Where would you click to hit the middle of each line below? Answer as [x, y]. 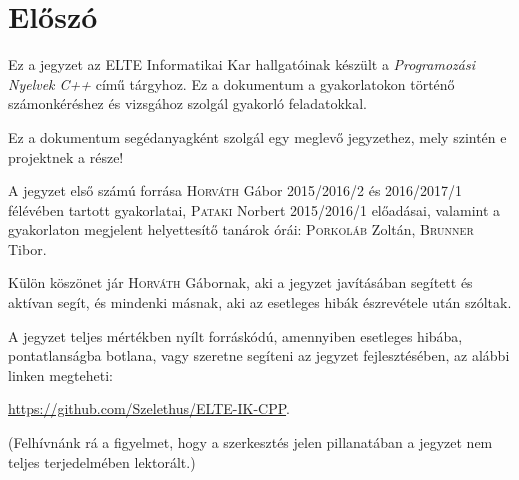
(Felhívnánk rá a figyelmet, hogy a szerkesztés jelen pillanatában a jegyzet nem [250, 442]
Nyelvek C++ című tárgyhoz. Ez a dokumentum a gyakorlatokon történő [231, 83]
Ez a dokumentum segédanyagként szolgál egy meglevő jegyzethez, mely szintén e [257, 136]
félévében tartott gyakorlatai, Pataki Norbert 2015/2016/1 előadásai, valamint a [254, 209]
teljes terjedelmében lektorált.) [102, 461]
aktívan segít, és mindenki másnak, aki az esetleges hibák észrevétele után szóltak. [260, 302]
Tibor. [27, 248]
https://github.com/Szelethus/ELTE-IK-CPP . [149, 408]
